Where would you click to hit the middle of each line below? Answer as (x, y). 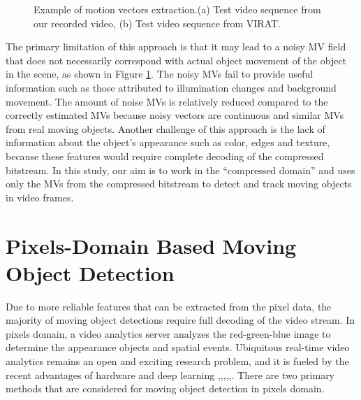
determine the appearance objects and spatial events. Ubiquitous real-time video (178, 347)
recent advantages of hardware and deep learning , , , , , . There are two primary (170, 374)
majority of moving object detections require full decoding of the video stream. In (180, 320)
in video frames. (40, 197)
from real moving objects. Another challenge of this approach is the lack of (165, 128)
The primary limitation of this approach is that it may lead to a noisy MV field (176, 47)
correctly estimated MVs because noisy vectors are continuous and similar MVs (175, 115)
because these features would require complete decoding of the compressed (165, 156)
